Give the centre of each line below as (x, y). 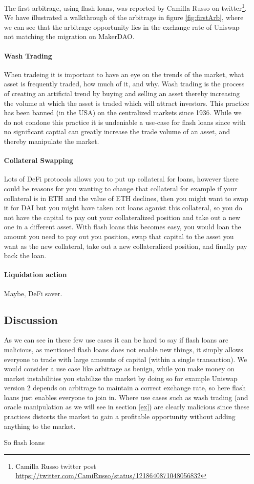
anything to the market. (40, 426)
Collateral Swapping (39, 160)
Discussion (31, 319)
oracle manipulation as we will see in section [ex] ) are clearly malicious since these (127, 407)
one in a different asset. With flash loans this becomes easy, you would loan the (123, 227)
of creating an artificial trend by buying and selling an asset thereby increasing (122, 93)
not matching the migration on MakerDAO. (69, 36)
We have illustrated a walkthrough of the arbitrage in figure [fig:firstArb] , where (124, 17)
